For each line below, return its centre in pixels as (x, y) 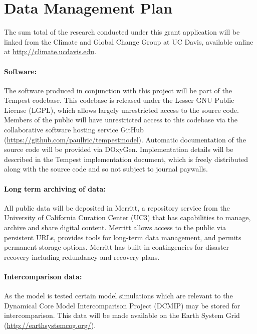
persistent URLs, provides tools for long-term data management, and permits (123, 237)
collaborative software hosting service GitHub (74, 130)
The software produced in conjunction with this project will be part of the (118, 90)
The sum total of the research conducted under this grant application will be (122, 32)
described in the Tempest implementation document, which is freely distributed (126, 159)
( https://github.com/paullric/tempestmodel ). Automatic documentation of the (125, 139)
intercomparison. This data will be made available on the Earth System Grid (122, 315)
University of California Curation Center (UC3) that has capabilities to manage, (127, 217)
